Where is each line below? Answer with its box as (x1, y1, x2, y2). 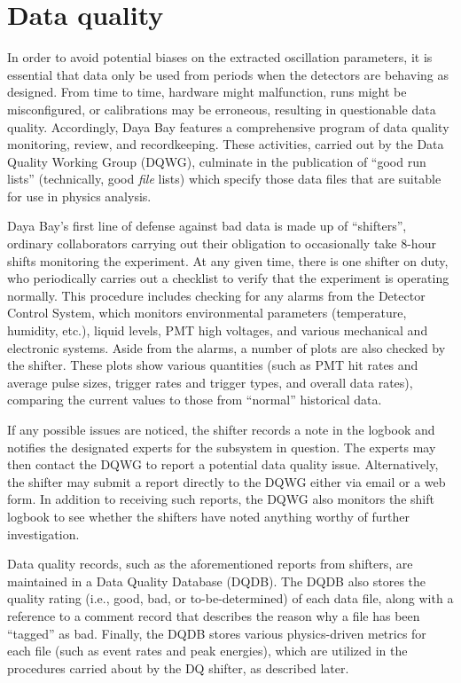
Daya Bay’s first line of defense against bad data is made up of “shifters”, (7, 216, 407, 235)
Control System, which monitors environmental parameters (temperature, (7, 303, 407, 322)
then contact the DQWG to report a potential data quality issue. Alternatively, (7, 455, 439, 474)
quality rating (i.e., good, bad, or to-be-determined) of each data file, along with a (7, 589, 454, 608)
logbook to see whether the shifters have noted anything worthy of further (7, 506, 410, 525)
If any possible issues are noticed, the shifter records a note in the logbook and (7, 420, 435, 438)
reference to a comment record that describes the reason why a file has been (7, 606, 420, 624)
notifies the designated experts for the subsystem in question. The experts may (7, 437, 436, 456)
